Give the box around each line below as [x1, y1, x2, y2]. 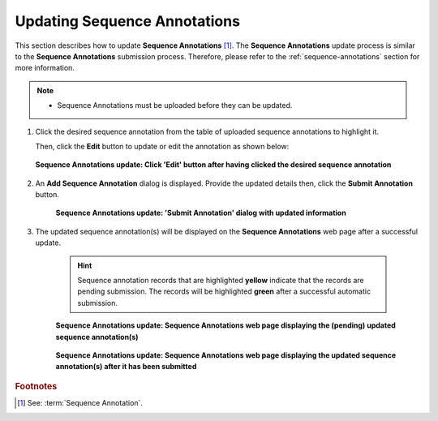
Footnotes [15, 380, 58, 392]
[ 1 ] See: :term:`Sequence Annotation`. [17, 398, 144, 408]
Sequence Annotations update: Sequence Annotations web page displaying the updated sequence [55, 350, 397, 360]
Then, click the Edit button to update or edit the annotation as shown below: [35, 141, 290, 151]
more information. [15, 63, 75, 73]
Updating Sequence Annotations [15, 12, 241, 30]
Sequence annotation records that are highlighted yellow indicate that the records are [77, 276, 364, 286]
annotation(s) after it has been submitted [55, 362, 197, 372]
